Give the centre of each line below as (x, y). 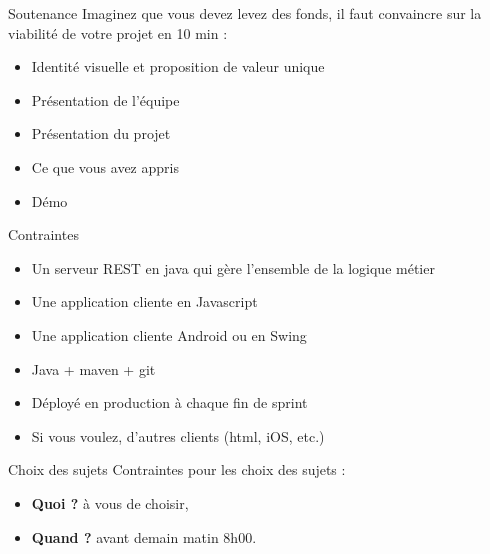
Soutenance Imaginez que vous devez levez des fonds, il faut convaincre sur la (245, 13)
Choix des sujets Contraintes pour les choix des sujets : (177, 469)
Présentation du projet (101, 133)
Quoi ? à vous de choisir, (110, 502)
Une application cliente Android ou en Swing (169, 334)
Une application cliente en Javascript (144, 301)
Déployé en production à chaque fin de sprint (169, 402)
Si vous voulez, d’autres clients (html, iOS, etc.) (178, 435)
